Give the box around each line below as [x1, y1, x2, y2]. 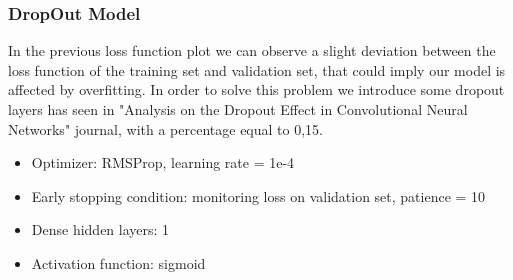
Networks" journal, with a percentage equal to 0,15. [8, 118, 323, 139]
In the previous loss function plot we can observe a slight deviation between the [8, 40, 496, 61]
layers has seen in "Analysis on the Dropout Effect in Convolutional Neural [8, 99, 468, 119]
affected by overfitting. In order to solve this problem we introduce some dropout [8, 79, 505, 100]
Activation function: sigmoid [31, 252, 206, 273]
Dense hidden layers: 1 [31, 219, 170, 240]
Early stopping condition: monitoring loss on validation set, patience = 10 [31, 185, 486, 206]
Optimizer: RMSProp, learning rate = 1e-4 [31, 152, 295, 173]
